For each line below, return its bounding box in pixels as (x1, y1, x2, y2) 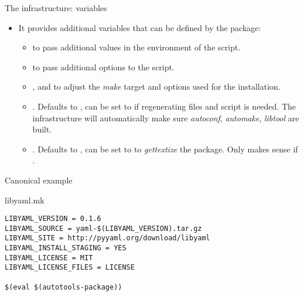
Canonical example (5, 173, 73, 186)
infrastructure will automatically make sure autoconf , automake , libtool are (32, 111, 299, 124)
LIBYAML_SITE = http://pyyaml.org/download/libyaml (5, 234, 210, 243)
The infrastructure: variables (5, 2, 107, 13)
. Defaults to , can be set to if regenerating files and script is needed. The (32, 100, 296, 112)
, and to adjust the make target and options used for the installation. (32, 80, 281, 93)
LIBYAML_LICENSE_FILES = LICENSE (5, 263, 135, 272)
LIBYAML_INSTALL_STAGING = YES (5, 244, 127, 253)
